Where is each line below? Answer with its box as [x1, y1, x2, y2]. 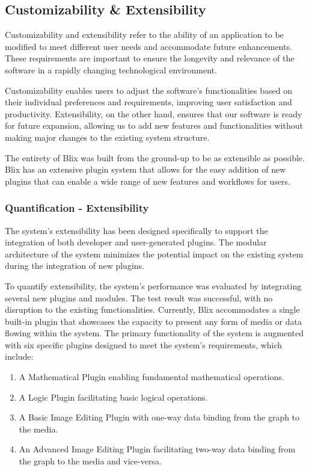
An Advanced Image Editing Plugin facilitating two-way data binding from [19, 443, 296, 455]
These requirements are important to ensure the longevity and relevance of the [5, 52, 295, 64]
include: [5, 350, 34, 363]
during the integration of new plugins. [5, 259, 144, 272]
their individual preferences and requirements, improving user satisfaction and [5, 96, 292, 108]
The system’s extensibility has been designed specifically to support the [5, 224, 268, 236]
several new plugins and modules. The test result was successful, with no [5, 291, 273, 304]
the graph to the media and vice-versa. [19, 455, 162, 467]
